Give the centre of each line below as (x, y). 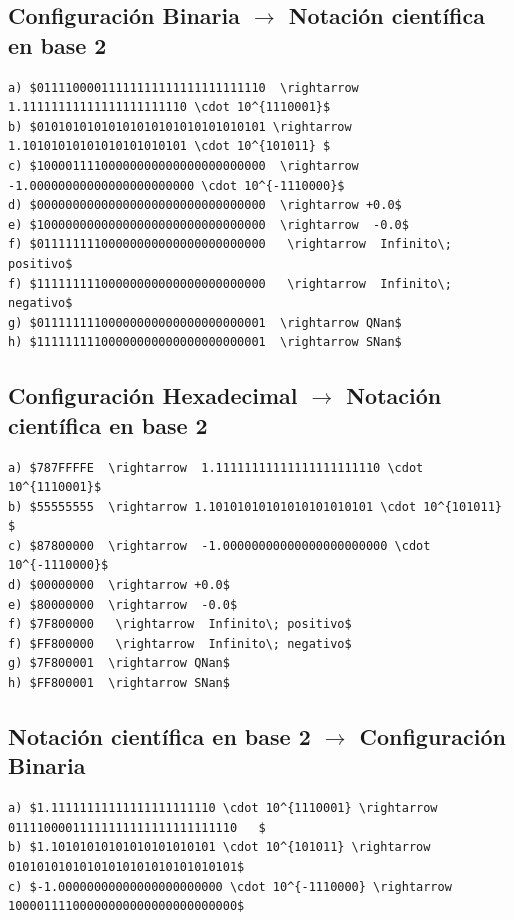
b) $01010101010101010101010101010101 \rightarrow (180, 126)
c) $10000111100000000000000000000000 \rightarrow (183, 165)
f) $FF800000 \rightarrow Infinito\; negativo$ (180, 643)
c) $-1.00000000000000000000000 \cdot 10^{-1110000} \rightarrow (230, 886)
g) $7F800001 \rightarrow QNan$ (119, 663)
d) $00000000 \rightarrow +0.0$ (119, 585)
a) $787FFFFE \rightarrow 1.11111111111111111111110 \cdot (216, 467)
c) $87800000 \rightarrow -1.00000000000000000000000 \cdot (219, 545)
